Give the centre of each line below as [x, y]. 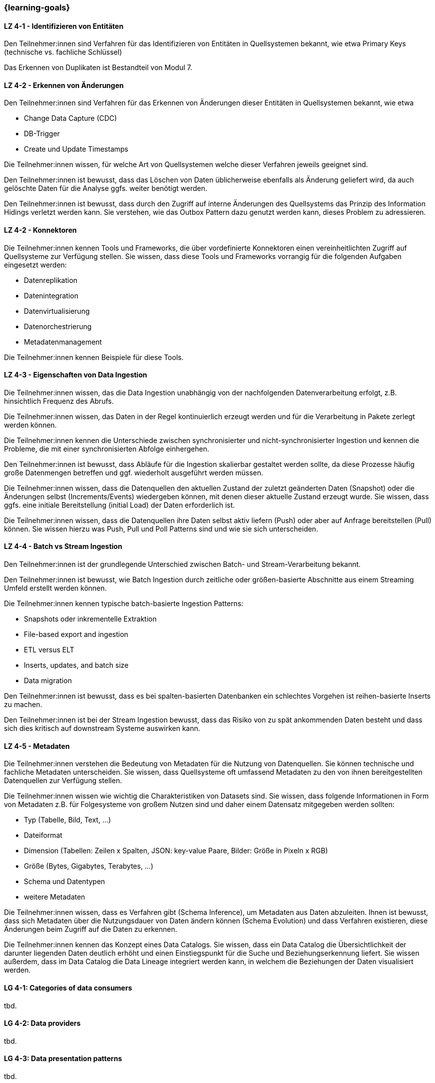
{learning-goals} [37, 7]
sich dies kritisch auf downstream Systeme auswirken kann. [102, 728]
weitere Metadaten [55, 897]
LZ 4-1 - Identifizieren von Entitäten [64, 26]
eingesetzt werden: [36, 265]
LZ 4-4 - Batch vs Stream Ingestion [63, 546]
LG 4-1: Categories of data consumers [68, 988]
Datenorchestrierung [58, 326]
